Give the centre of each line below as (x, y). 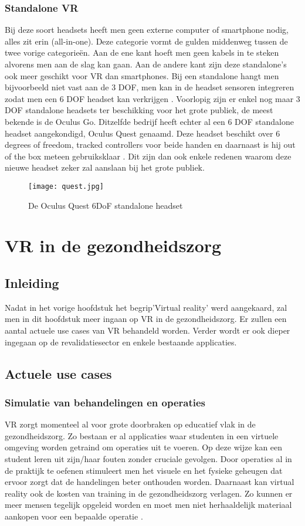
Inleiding (32, 282)
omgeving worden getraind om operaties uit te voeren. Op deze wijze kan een (144, 447)
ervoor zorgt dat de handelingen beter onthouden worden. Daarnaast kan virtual (150, 482)
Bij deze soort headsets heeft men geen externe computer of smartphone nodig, (147, 30)
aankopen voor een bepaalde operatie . (74, 516)
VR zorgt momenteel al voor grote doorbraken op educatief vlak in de (130, 424)
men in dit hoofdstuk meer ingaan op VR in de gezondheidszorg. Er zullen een (146, 319)
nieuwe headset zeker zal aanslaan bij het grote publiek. (105, 167)
